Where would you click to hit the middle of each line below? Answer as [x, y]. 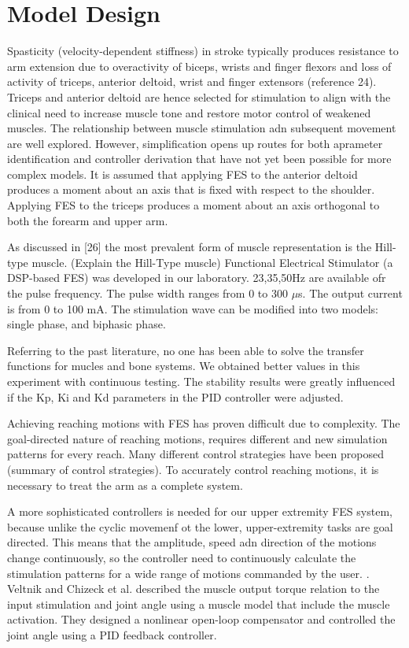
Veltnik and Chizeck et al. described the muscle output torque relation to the [193, 589]
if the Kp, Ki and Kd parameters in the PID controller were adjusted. [175, 396]
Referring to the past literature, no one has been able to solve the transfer [186, 350]
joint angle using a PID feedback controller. [112, 634]
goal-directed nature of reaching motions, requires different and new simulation [197, 438]
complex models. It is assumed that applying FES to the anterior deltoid [182, 174]
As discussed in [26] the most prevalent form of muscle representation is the [190, 247]
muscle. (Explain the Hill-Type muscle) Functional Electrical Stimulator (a [212, 262]
